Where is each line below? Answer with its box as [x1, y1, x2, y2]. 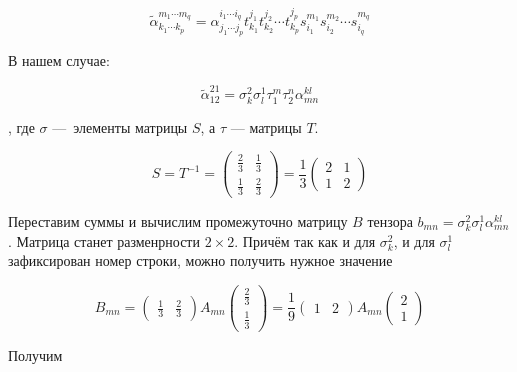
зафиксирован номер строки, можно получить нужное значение [8, 250, 393, 271]
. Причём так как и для [234, 230, 376, 251]
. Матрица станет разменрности [8, 230, 200, 251]
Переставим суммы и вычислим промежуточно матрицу [8, 211, 348, 232]
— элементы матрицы [52, 116, 188, 137]
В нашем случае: [8, 50, 110, 71]
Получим [8, 344, 63, 365]
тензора [367, 211, 413, 232]
